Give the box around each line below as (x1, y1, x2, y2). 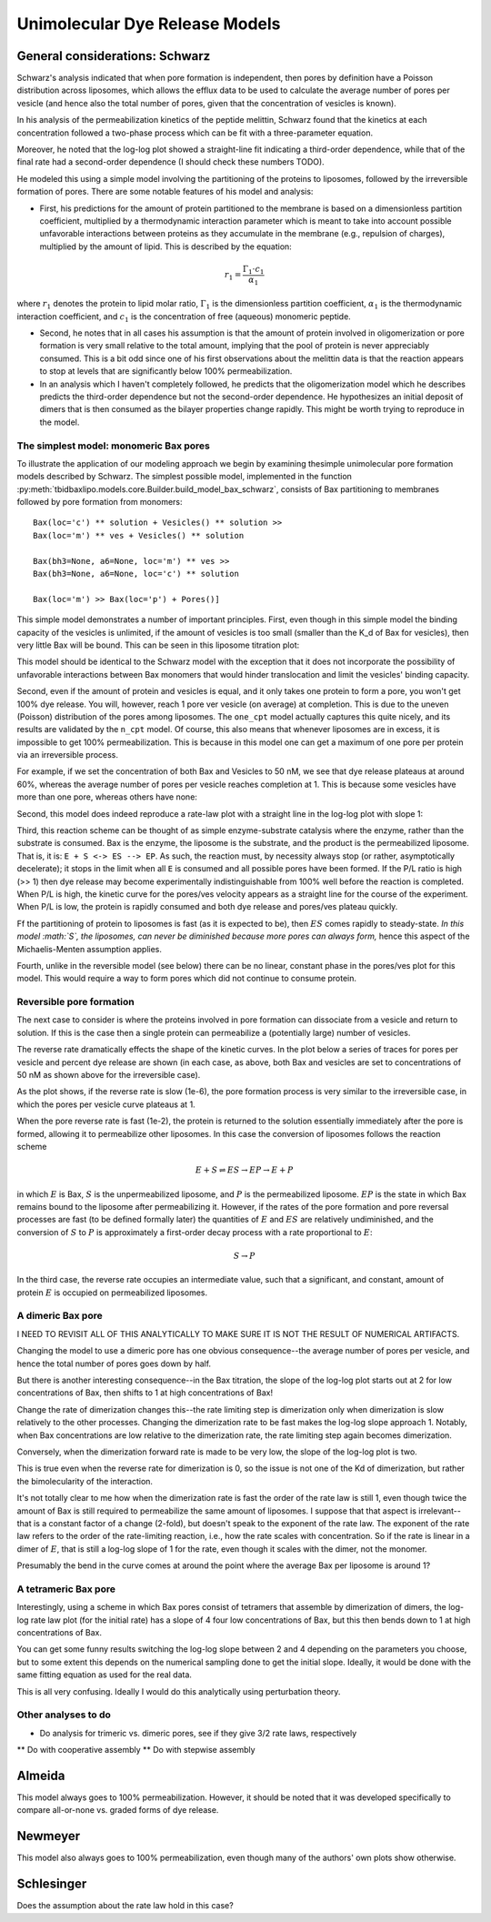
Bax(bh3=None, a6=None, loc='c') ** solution (33, 569, 240, 579)
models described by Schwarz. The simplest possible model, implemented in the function (16, 471, 352, 482)
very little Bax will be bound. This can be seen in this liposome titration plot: (16, 639, 300, 650)
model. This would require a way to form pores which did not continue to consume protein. (16, 973, 357, 984)
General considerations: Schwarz (16, 48, 211, 64)
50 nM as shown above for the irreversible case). (16, 1070, 201, 1081)
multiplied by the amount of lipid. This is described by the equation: (39, 241, 293, 252)
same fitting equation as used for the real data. (16, 1669, 193, 1680)
